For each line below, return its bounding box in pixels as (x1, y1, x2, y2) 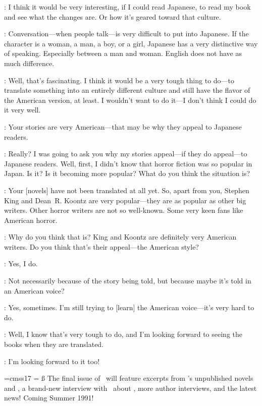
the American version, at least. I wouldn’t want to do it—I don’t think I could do (4, 94, 256, 105)
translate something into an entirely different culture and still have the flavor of (4, 85, 250, 95)
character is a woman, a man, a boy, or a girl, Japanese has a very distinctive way (4, 38, 258, 48)
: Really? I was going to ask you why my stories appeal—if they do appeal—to (4, 148, 247, 159)
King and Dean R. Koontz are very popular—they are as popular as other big (4, 195, 246, 205)
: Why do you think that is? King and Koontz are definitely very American (4, 231, 237, 242)
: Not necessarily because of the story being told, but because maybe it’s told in (4, 275, 251, 286)
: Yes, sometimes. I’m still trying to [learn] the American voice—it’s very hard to (4, 302, 254, 313)
